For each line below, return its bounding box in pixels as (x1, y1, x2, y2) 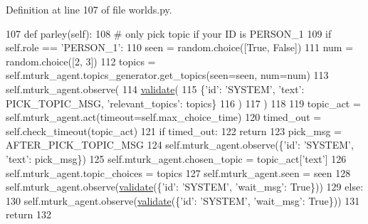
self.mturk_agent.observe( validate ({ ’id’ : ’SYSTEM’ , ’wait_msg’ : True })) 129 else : (6, 179, 364, 194)
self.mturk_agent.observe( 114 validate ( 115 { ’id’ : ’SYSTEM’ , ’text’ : (6, 81, 305, 96)
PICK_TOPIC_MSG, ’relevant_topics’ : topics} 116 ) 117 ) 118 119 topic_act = (6, 95, 361, 110)
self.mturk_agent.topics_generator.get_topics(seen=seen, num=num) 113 (6, 68, 329, 82)
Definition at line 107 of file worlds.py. (6, 2, 172, 16)
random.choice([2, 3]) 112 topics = (6, 53, 156, 68)
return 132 (6, 207, 51, 222)
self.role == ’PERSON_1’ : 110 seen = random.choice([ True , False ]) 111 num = (6, 40, 354, 55)
